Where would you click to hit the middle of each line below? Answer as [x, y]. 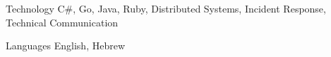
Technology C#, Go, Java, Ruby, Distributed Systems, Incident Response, [166, 8]
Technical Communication [62, 22]
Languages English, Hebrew [66, 46]
